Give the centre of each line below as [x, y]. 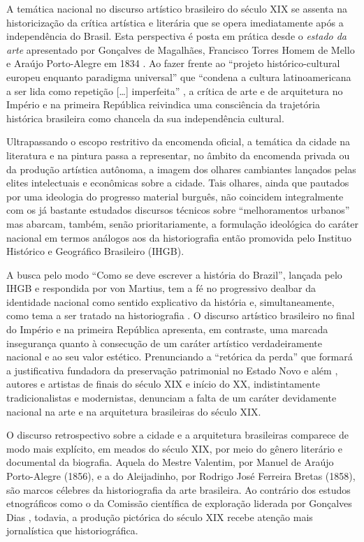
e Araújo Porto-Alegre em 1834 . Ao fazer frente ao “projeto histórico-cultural [173, 63]
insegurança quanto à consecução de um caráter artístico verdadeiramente [164, 343]
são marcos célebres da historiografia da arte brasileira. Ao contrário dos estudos [179, 489]
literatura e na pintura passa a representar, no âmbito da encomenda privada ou [178, 155]
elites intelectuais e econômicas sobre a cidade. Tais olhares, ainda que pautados [178, 183]
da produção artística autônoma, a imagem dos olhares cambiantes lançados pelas [181, 169]
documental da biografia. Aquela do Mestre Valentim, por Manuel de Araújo [170, 462]
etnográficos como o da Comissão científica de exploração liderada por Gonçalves [179, 503]
